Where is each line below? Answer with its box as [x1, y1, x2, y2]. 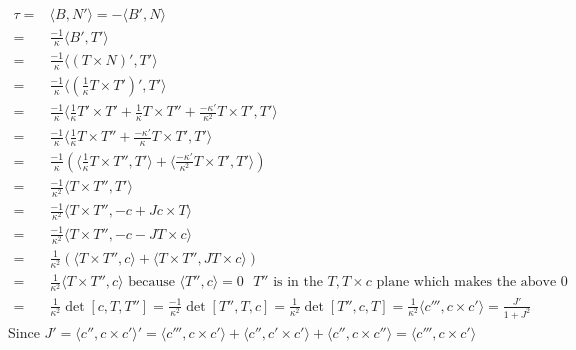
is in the [273, 275, 323, 290]
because [128, 275, 175, 290]
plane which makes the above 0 [376, 275, 568, 290]
